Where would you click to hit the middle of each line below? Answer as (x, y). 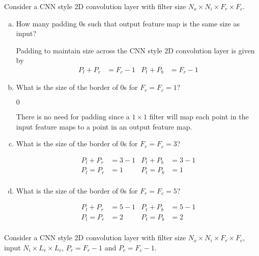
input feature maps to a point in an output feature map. (104, 126)
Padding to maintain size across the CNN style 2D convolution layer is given (135, 50)
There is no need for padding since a (73, 117)
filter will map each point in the (199, 117)
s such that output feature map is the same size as (161, 23)
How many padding (46, 23)
